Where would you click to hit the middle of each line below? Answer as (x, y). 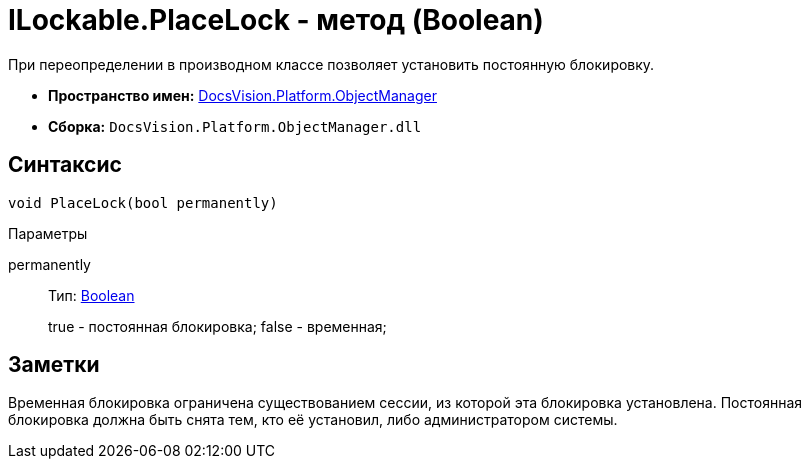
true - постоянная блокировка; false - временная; (217, 326)
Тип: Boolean (91, 295)
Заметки (54, 365)
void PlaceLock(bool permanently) (143, 202)
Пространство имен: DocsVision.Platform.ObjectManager (242, 95)
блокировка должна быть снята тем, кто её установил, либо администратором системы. (313, 420)
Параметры (48, 233)
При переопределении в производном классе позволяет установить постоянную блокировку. (331, 64)
